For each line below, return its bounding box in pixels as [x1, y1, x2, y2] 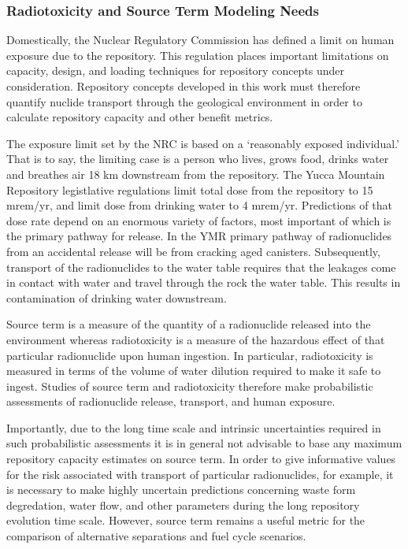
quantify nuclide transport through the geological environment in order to [6, 93, 362, 109]
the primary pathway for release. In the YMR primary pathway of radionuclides [6, 228, 392, 244]
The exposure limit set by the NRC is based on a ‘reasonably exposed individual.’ [6, 135, 399, 151]
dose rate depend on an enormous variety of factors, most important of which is [6, 212, 391, 228]
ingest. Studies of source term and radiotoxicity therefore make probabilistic [6, 377, 373, 394]
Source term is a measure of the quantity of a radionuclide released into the [6, 316, 371, 332]
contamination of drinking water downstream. [6, 289, 227, 306]
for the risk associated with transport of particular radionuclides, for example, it [6, 466, 394, 482]
